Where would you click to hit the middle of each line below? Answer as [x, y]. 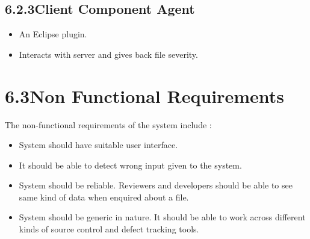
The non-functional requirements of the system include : [108, 124]
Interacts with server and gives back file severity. [108, 54]
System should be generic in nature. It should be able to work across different [162, 217]
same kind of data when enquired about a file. [104, 197]
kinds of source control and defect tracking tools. [109, 229]
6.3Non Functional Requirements [145, 95]
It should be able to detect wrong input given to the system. [130, 165]
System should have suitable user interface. [98, 145]
